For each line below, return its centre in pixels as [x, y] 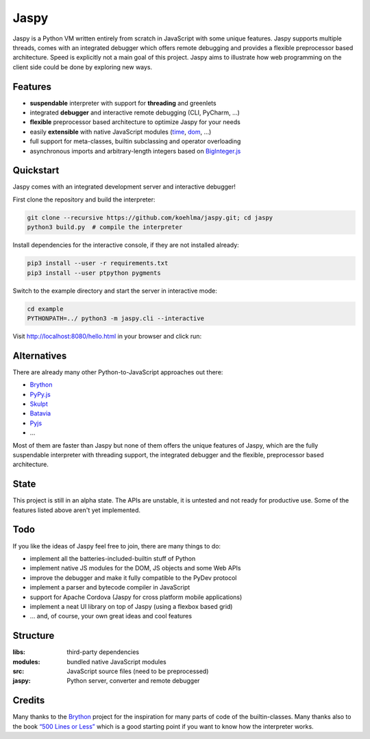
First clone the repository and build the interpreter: [84, 199]
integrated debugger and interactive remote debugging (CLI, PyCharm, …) [135, 112]
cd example [45, 309]
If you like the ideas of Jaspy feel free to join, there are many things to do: [117, 546]
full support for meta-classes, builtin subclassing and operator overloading [135, 141]
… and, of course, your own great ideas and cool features [111, 616]
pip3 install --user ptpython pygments [94, 273]
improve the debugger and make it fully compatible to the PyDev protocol [133, 578]
